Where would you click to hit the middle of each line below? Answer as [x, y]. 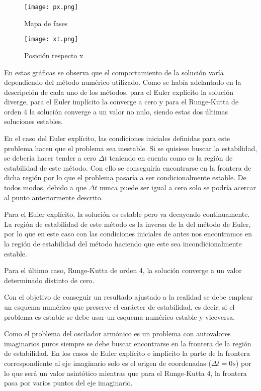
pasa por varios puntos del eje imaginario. [68, 383]
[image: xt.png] [51, 39]
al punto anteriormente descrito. [54, 197]
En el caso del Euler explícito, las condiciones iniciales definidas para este [117, 138]
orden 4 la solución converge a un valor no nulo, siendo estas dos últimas [116, 111]
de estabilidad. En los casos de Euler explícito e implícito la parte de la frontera [127, 353]
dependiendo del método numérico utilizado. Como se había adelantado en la [123, 82]
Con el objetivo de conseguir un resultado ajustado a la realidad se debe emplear [128, 297]
